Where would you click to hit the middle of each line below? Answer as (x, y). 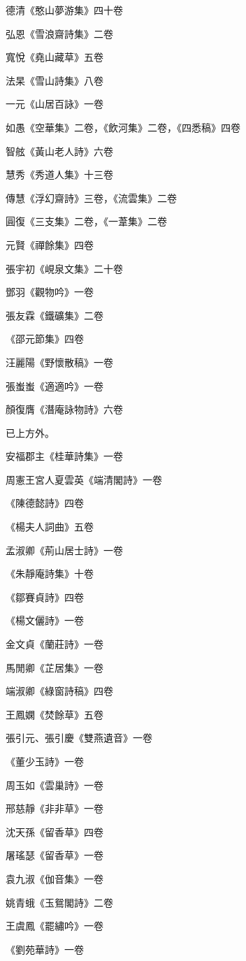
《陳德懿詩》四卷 (45, 503)
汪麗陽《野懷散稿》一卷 (59, 362)
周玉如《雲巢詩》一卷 (55, 785)
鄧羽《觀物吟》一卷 (50, 292)
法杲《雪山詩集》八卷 (55, 80)
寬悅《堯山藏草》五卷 (55, 57)
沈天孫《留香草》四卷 (55, 831)
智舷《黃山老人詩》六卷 (59, 151)
